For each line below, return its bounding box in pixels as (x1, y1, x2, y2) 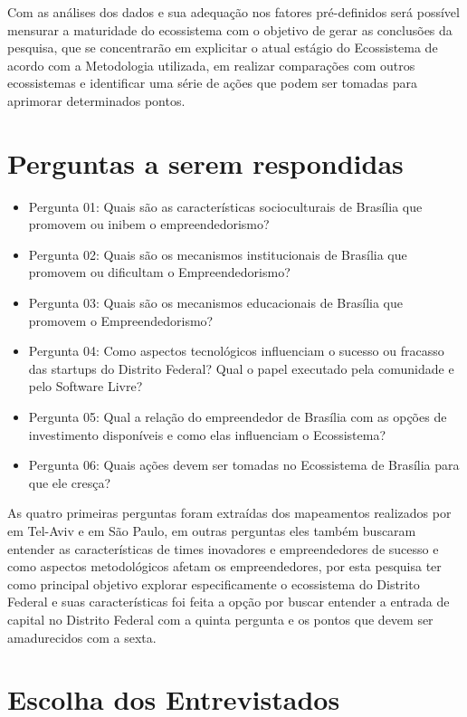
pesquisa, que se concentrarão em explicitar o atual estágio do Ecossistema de (7, 38, 438, 57)
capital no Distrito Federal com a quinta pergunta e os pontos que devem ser (7, 609, 434, 628)
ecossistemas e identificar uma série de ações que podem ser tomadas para (7, 73, 417, 92)
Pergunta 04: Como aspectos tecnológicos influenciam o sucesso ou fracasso (28, 341, 444, 360)
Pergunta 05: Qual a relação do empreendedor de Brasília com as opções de (28, 407, 447, 426)
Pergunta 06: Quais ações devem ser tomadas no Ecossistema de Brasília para (28, 455, 460, 474)
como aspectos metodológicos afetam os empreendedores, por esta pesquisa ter (7, 557, 442, 576)
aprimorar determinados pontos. (7, 91, 186, 110)
